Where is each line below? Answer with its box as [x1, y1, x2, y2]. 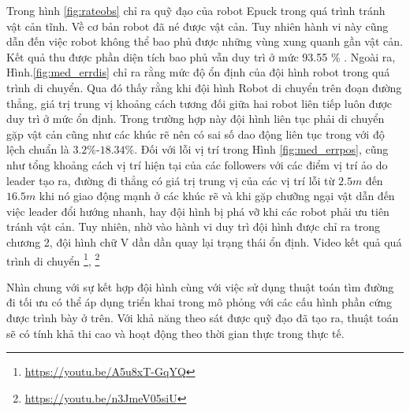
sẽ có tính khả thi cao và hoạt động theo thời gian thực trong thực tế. [6, 325, 345, 341]
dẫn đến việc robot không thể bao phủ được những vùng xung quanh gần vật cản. [6, 33, 403, 50]
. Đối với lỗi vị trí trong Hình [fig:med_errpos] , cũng [134, 141, 389, 158]
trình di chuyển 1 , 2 [6, 250, 100, 269]
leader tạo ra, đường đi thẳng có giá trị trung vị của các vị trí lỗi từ [6, 172, 335, 188]
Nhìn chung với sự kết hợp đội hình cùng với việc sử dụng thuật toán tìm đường [6, 278, 394, 295]
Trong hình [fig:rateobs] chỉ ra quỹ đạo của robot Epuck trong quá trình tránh [6, 2, 386, 18]
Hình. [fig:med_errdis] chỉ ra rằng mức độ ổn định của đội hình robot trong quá [6, 64, 390, 80]
